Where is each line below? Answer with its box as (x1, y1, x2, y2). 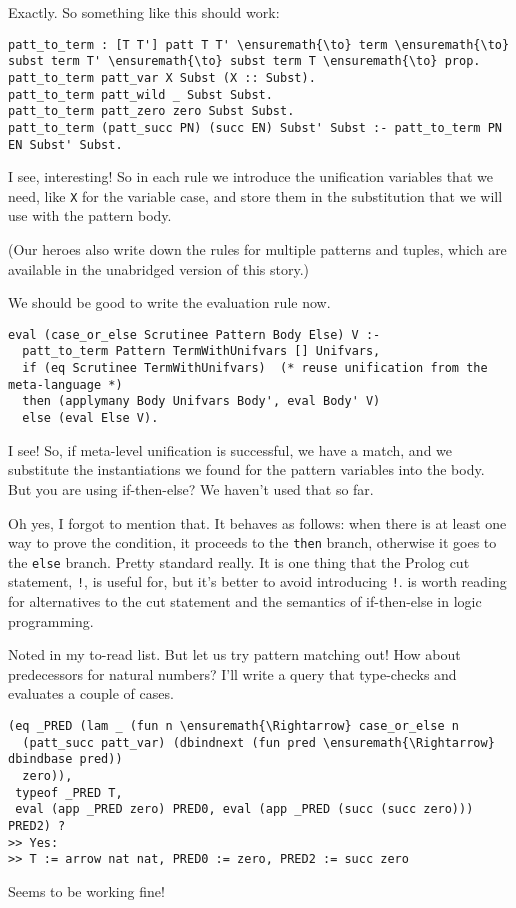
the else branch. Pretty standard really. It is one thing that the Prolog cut (8, 551, 470, 572)
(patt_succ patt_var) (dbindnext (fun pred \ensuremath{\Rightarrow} (22, 735, 495, 750)
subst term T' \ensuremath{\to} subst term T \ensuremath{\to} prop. (8, 54, 481, 69)
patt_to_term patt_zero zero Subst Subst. (8, 104, 295, 119)
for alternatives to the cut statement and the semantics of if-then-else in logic (8, 591, 482, 612)
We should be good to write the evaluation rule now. (8, 292, 331, 313)
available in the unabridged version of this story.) (8, 258, 309, 279)
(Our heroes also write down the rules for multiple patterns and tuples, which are (8, 239, 507, 260)
